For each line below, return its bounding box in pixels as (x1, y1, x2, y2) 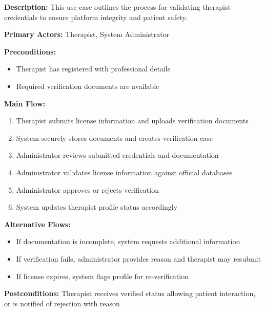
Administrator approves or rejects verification (16, 184, 159, 195)
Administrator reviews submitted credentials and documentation (16, 150, 219, 160)
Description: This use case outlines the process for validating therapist (4, 2, 231, 12)
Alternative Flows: (4, 218, 71, 229)
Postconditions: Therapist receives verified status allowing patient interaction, (4, 288, 256, 299)
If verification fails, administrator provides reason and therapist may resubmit (16, 253, 261, 264)
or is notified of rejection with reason (4, 298, 120, 308)
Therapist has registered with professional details (16, 63, 171, 74)
